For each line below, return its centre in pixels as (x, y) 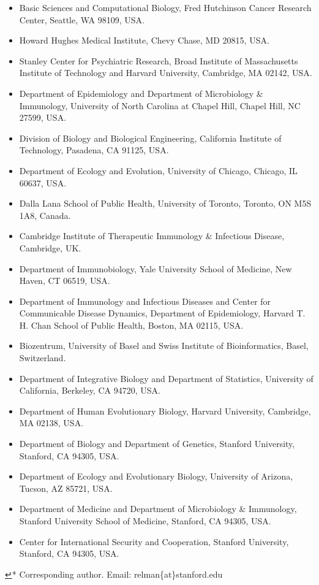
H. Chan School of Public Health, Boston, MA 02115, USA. (131, 325)
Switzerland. (43, 358)
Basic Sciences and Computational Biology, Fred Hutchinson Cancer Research (165, 7)
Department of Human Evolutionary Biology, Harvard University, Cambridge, (165, 411)
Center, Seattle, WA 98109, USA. (82, 19)
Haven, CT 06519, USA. (65, 281)
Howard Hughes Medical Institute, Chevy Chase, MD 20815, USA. (144, 40)
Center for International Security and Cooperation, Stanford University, (154, 541)
